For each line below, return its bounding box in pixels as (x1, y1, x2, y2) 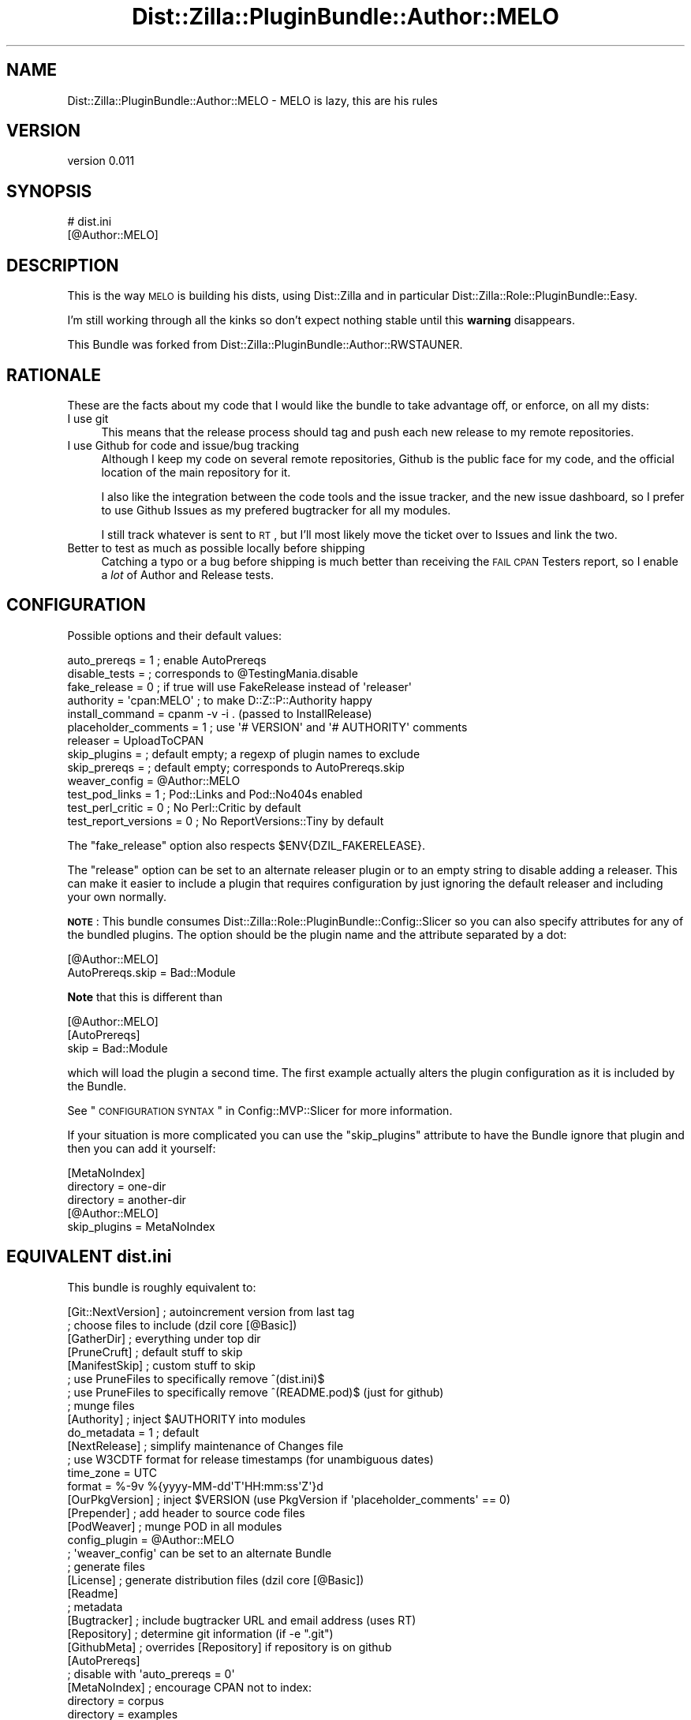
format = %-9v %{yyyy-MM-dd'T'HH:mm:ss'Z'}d (67, 1479, 323, 1493)
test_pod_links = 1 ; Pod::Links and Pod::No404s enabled (67, 787, 363, 801)
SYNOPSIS (6, 181, 92, 201)
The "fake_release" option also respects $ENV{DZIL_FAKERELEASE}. (67, 838, 426, 852)
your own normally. (67, 889, 167, 903)
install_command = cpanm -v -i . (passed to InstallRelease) (67, 706, 372, 720)
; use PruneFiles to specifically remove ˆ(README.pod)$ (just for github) (67, 1385, 444, 1399)
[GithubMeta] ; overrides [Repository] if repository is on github (67, 1640, 392, 1654)
